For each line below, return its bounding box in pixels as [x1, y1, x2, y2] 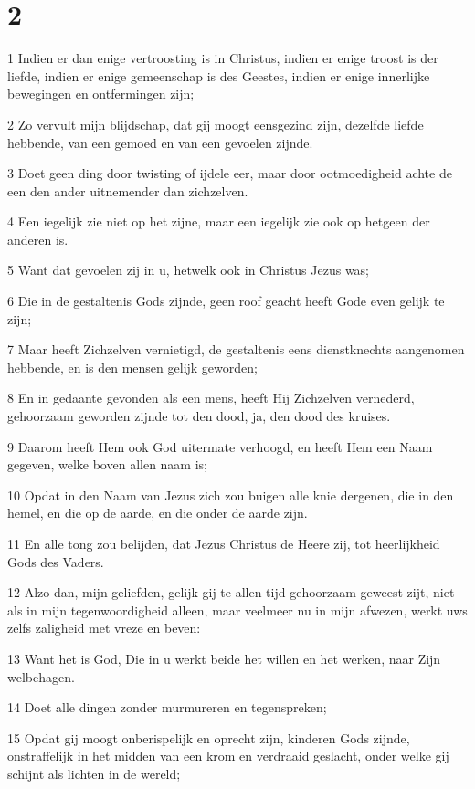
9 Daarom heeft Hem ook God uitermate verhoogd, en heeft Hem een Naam [7, 437, 433, 456]
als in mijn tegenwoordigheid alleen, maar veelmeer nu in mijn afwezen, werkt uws [7, 600, 468, 619]
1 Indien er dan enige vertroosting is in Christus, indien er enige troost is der [7, 48, 438, 68]
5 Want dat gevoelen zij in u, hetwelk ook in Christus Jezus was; [7, 260, 370, 279]
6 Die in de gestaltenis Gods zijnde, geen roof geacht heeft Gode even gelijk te [7, 291, 445, 310]
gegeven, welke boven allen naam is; [7, 455, 207, 474]
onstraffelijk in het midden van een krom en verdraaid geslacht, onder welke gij [7, 746, 449, 765]
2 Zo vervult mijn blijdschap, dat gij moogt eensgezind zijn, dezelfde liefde [7, 114, 424, 133]
